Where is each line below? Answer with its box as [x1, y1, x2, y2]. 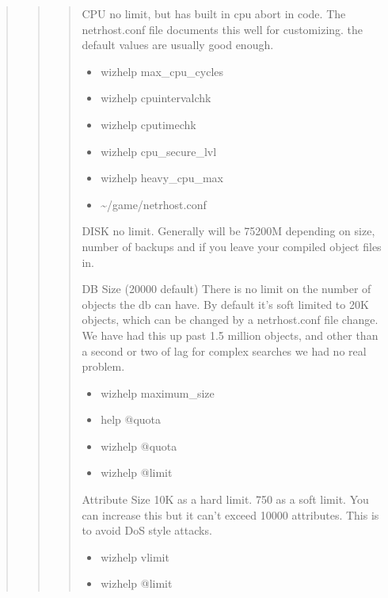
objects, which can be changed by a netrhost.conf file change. [82, 311, 378, 328]
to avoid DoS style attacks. [82, 522, 212, 539]
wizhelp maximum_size [101, 384, 215, 401]
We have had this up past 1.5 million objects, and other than [82, 326, 378, 343]
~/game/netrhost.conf [101, 196, 207, 212]
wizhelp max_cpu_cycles [101, 63, 224, 79]
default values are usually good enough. [82, 36, 274, 53]
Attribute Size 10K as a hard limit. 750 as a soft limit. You [82, 491, 369, 508]
